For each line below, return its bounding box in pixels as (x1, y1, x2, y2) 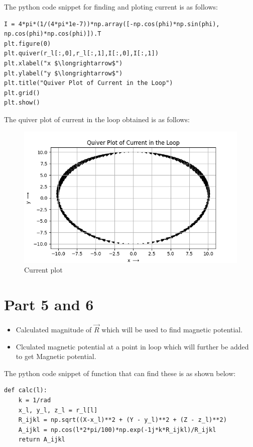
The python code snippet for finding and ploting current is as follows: (4, 2, 218, 12)
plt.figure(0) (4, 40, 51, 47)
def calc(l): (4, 387, 47, 394)
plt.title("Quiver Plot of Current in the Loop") (4, 79, 173, 87)
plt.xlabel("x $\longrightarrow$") (4, 59, 123, 67)
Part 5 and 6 (4, 294, 94, 314)
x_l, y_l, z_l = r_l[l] (18, 406, 98, 414)
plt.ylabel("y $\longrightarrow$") (4, 69, 123, 77)
